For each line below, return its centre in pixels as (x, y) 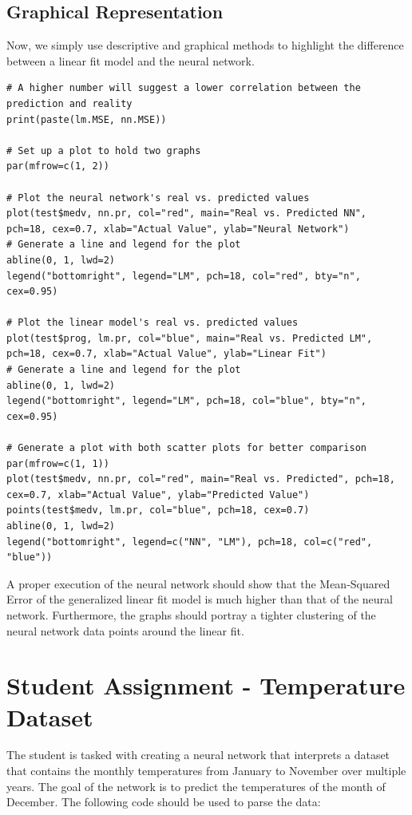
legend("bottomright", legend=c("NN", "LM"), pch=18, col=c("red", (190, 542)
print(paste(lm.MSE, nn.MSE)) (87, 119)
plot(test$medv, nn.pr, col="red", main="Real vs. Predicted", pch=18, (201, 479)
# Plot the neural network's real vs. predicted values (158, 198)
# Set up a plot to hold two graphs (104, 150)
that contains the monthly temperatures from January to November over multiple (206, 771)
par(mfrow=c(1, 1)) (58, 463)
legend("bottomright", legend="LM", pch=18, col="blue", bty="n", (187, 401)
